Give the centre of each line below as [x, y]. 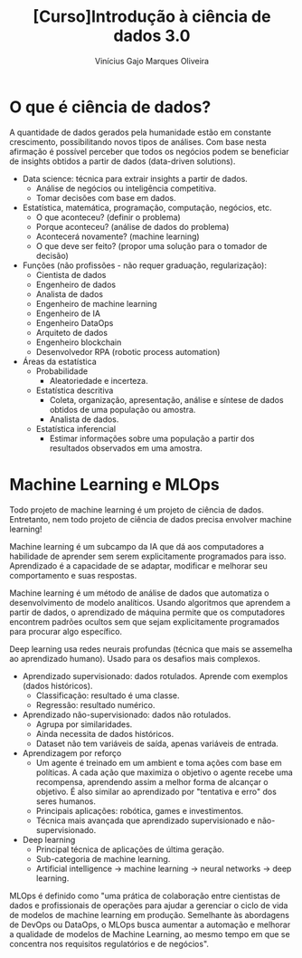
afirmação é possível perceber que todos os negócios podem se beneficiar [149, 151]
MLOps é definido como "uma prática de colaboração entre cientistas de [145, 896]
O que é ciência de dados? [110, 107]
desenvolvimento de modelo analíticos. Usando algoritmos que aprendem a [150, 602]
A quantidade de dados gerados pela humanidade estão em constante [140, 132]
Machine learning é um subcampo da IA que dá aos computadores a [137, 546]
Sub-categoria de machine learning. [103, 858]
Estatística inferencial [75, 428]
